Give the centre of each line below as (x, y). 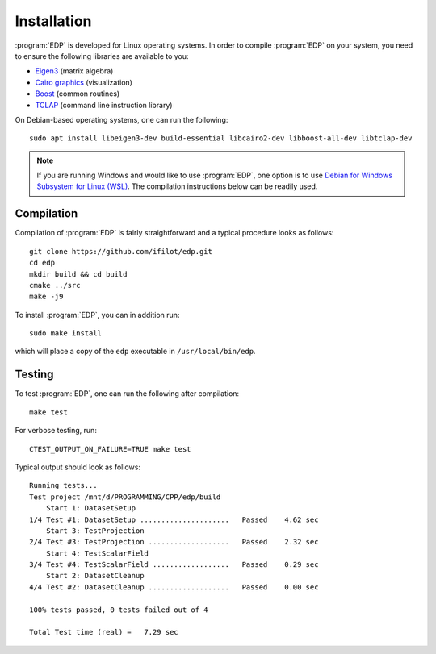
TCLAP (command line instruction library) (104, 105)
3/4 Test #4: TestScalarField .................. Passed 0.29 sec (174, 565)
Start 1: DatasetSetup (91, 508)
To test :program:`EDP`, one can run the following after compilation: (127, 394)
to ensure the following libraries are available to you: (102, 56)
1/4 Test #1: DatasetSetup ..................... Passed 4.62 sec (174, 519)
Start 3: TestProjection (95, 531)
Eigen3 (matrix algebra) (74, 71)
